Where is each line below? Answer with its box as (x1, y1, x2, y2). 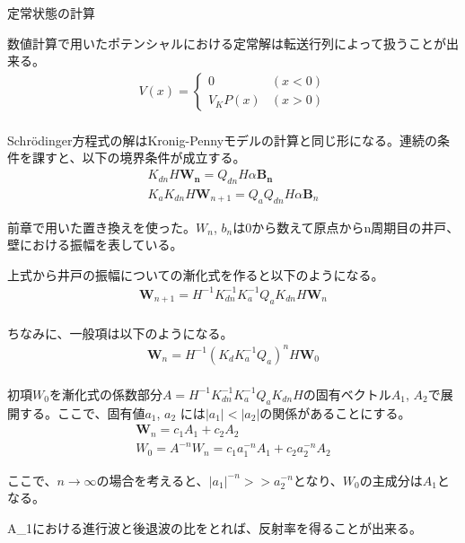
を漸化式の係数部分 (48, 384, 162, 403)
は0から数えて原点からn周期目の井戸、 (232, 217, 460, 236)
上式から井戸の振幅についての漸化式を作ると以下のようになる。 (7, 265, 384, 284)
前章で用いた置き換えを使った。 (7, 217, 196, 236)
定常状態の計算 (7, 4, 95, 22)
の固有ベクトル (303, 384, 391, 403)
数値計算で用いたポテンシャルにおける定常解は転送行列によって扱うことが (7, 33, 446, 52)
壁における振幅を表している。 (7, 235, 183, 254)
